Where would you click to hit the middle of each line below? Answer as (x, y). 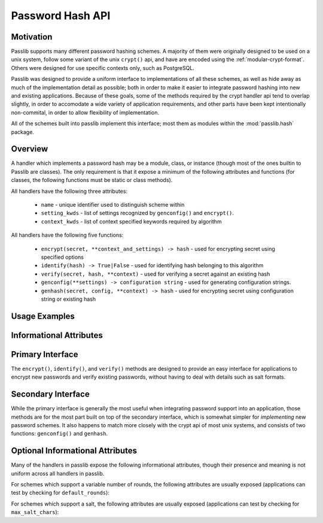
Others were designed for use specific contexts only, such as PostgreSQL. (103, 68)
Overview (30, 149)
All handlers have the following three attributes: (69, 191)
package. (22, 132)
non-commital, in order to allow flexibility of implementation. (85, 112)
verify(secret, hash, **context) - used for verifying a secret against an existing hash (156, 274)
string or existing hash (68, 299)
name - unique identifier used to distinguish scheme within (113, 205)
